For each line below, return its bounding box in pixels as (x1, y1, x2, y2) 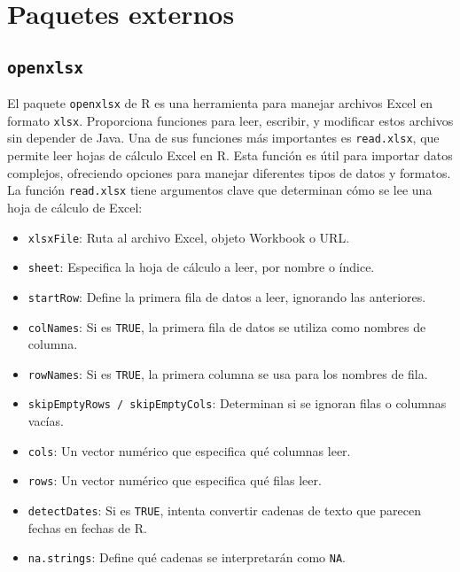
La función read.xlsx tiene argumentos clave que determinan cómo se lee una (7, 181, 433, 199)
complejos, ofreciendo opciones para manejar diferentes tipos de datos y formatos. (7, 163, 451, 182)
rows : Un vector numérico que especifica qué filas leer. (27, 471, 322, 490)
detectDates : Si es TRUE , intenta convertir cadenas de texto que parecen (27, 501, 422, 519)
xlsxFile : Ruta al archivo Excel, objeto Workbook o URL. (27, 228, 350, 246)
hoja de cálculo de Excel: (7, 197, 143, 216)
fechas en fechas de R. (27, 518, 147, 537)
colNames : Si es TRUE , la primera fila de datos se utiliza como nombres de (27, 317, 426, 336)
